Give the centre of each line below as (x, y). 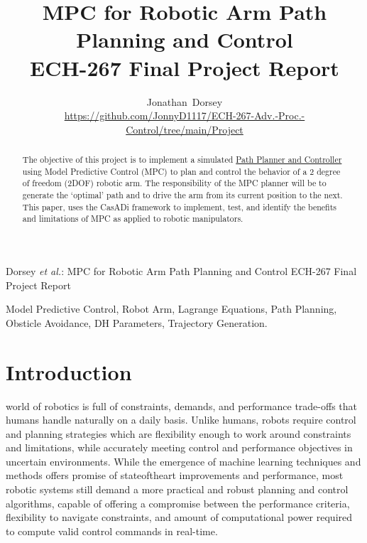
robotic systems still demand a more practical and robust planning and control (177, 489)
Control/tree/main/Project (185, 129)
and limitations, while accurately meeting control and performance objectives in (179, 447)
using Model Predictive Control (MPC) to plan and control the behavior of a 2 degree (181, 171)
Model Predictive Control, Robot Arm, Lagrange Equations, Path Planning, (171, 309)
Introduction (69, 371)
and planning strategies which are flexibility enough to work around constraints (179, 433)
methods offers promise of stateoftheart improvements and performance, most (175, 475)
